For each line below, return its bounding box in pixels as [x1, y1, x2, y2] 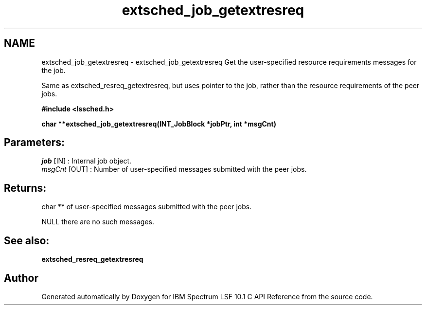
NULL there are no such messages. [41, 218, 155, 226]
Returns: [4, 182, 47, 194]
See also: [4, 234, 50, 247]
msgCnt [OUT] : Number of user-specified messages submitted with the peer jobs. [41, 165, 307, 174]
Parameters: [4, 136, 65, 149]
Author [4, 272, 38, 284]
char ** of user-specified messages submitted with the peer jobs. [41, 202, 252, 211]
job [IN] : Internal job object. [41, 157, 131, 165]
